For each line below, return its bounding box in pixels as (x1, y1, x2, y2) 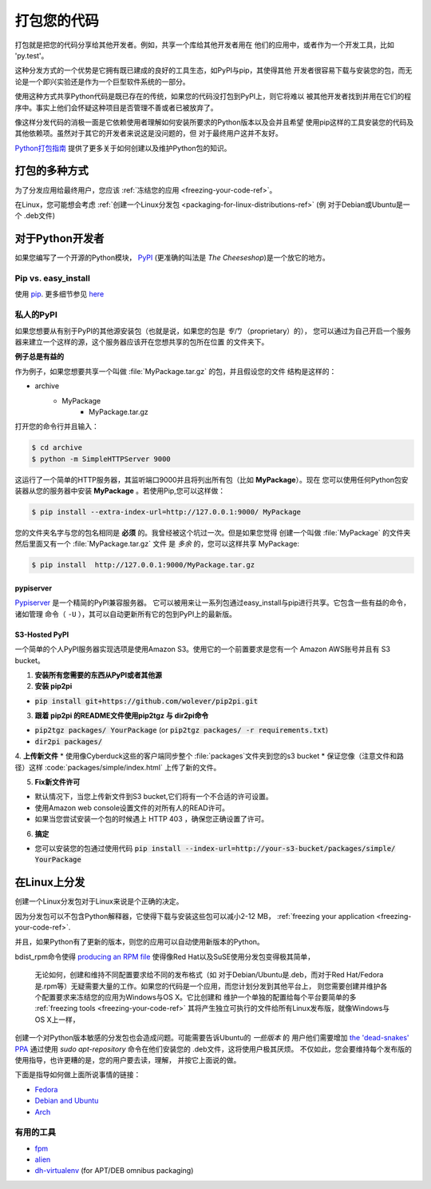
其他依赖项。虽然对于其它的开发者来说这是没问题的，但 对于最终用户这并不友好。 (14, 129, 283, 138)
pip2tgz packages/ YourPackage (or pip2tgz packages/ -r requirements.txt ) (34, 726, 329, 735)
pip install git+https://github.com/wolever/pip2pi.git (34, 696, 259, 706)
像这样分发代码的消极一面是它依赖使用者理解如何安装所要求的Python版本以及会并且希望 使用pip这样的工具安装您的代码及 (14, 117, 414, 127)
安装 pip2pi (34, 682, 73, 691)
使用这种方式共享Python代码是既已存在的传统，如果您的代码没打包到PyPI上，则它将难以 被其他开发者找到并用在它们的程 (14, 92, 412, 101)
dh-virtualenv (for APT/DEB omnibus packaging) (34, 1166, 194, 1175)
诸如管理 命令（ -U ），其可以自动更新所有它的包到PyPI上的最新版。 (14, 609, 237, 618)
